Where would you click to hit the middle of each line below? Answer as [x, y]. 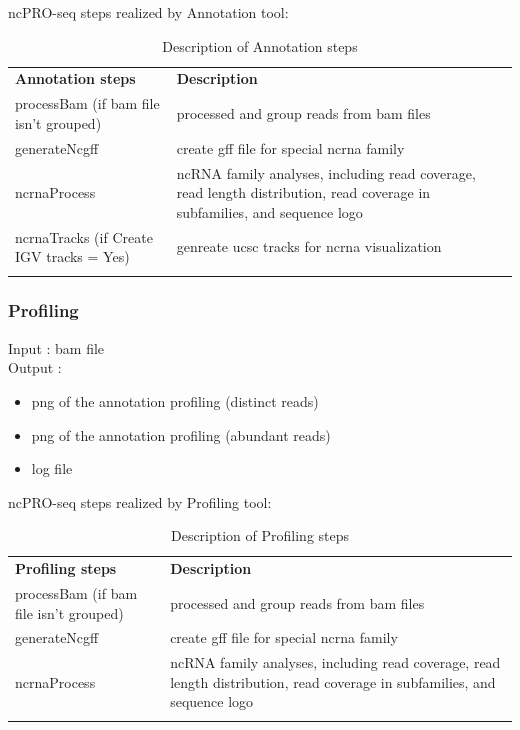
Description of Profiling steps [260, 535]
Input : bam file [56, 347]
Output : [35, 367]
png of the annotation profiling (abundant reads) [181, 434]
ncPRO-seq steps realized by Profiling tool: [140, 501]
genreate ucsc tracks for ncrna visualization [309, 246]
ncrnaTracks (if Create [84, 236]
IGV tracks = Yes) [72, 256]
